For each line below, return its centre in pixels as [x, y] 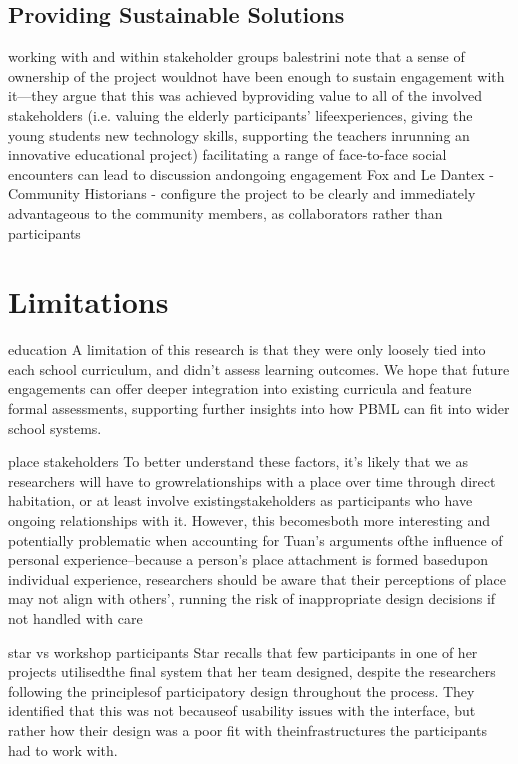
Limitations [88, 301]
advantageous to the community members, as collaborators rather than [225, 212]
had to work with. [63, 749]
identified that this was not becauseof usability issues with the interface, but [242, 710]
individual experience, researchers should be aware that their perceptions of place [257, 578]
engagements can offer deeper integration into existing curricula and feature [240, 388]
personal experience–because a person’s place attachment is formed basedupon [248, 559]
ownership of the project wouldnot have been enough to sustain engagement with [256, 75]
